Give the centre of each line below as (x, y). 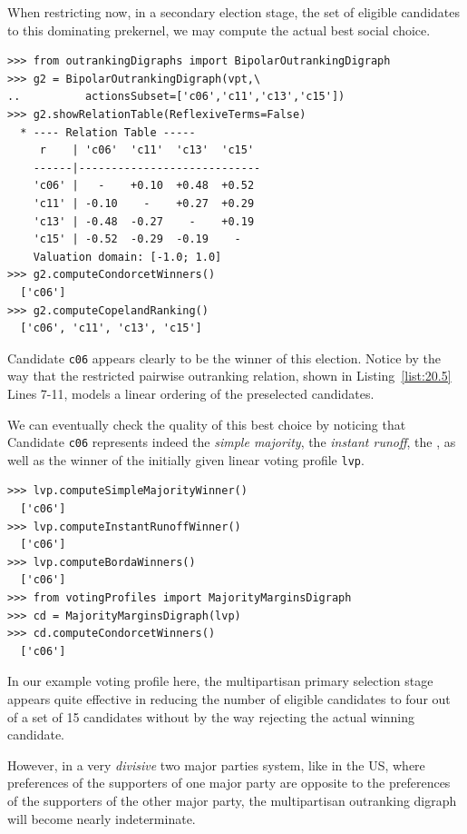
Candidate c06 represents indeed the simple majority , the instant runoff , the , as (232, 442)
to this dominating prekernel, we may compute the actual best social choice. (219, 30)
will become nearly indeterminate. (102, 818)
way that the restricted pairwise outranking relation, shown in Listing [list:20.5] (229, 376)
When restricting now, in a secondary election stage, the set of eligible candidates (234, 12)
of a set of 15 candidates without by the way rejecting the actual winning (211, 716)
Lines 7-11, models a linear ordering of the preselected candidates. (191, 393)
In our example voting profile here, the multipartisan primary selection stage (220, 681)
